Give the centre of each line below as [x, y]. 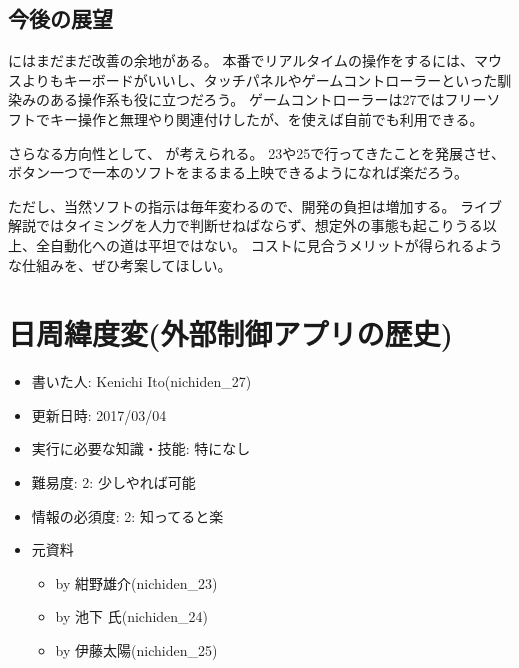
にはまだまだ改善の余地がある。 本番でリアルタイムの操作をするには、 [241, 60]
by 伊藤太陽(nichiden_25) [136, 650]
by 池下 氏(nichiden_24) [132, 616]
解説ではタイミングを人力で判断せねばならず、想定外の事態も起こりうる [245, 225]
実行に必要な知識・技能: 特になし [141, 448]
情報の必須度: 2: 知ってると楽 [127, 515]
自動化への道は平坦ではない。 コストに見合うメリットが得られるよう [276, 244]
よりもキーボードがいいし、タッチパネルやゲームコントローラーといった [259, 79]
